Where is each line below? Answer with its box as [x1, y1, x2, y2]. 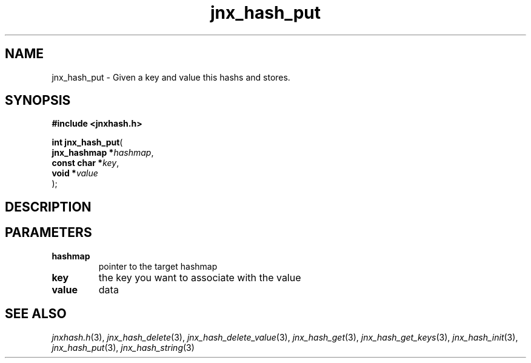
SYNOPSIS [5, 93, 71, 108]
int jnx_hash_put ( [52, 137, 123, 148]
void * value [52, 168, 98, 179]
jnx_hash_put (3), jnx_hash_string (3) [52, 342, 195, 353]
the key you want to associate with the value [98, 271, 301, 284]
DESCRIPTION [5, 199, 92, 215]
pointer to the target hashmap [98, 261, 218, 271]
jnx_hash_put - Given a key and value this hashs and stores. [52, 72, 290, 82]
